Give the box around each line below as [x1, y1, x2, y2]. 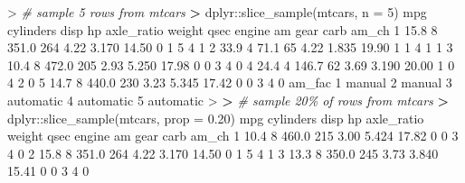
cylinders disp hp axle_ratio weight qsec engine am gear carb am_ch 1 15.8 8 [7, 20, 438, 39]
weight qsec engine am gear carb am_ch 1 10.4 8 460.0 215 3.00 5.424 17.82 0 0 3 [7, 126, 459, 145]
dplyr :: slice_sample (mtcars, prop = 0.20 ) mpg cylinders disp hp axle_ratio [7, 108, 424, 127]
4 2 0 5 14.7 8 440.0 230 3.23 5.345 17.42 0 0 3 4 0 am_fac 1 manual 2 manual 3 [7, 73, 452, 92]
